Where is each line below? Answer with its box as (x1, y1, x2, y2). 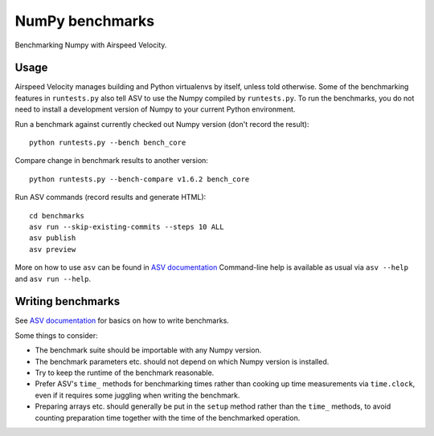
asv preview (29, 245, 76, 254)
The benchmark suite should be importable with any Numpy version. (35, 345, 262, 355)
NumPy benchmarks (14, 12, 155, 30)
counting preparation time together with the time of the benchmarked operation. (35, 413, 301, 422)
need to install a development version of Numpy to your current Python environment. (14, 104, 296, 114)
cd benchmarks (29, 211, 84, 220)
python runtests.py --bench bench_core (29, 138, 186, 148)
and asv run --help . (14, 274, 92, 283)
